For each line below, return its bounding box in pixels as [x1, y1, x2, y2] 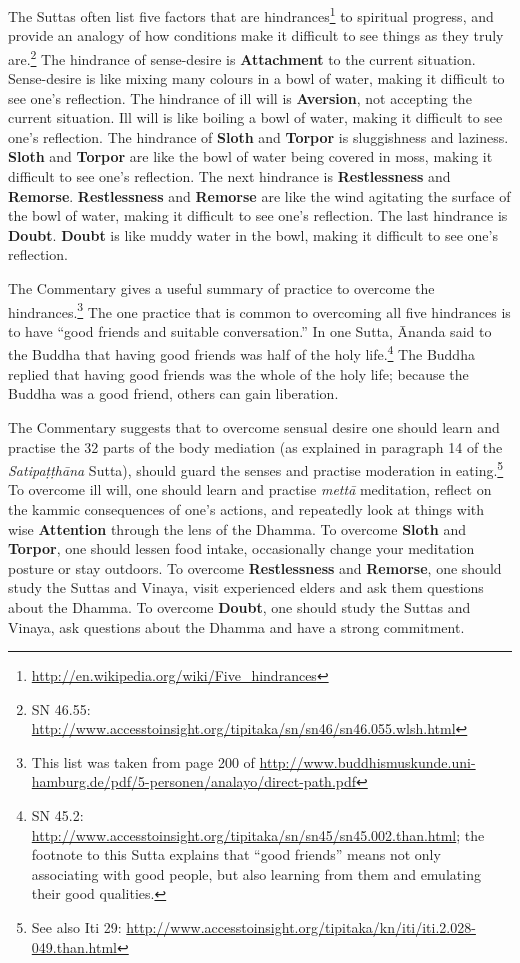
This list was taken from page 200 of [31, 751, 255, 772]
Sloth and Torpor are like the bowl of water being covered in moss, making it [8, 146, 493, 167]
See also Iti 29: [31, 917, 122, 938]
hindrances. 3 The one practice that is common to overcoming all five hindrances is [8, 298, 511, 322]
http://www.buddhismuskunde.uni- [259, 751, 476, 772]
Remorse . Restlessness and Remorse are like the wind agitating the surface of [8, 185, 511, 206]
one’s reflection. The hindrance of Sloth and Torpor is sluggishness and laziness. [8, 126, 509, 147]
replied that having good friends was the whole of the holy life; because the [8, 363, 469, 384]
